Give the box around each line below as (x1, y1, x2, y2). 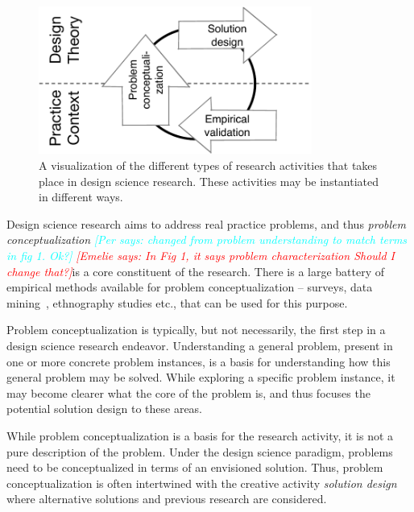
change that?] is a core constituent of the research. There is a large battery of (6, 262, 385, 279)
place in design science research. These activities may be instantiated (39, 172, 379, 189)
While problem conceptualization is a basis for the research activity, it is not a (6, 427, 394, 444)
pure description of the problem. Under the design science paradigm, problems (6, 443, 393, 460)
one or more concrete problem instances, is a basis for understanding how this (6, 353, 391, 370)
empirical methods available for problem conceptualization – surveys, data (6, 279, 373, 295)
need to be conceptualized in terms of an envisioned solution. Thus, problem (6, 459, 383, 476)
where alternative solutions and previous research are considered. (6, 490, 327, 507)
